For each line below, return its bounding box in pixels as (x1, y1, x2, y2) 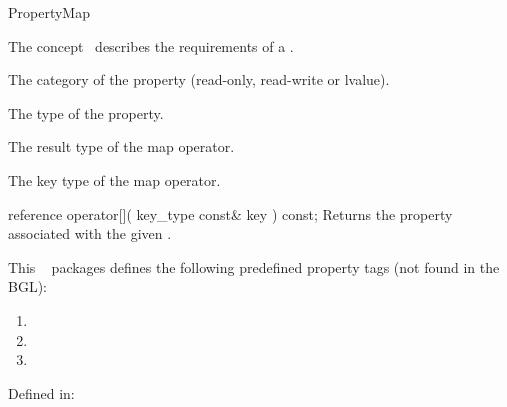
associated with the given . (8, 223, 172, 244)
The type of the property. (8, 102, 164, 123)
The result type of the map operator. (8, 136, 235, 157)
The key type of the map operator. (8, 169, 221, 190)
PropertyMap (8, 2, 90, 22)
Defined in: (8, 382, 75, 403)
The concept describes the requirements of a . (8, 35, 294, 56)
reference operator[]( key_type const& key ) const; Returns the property (8, 203, 453, 224)
